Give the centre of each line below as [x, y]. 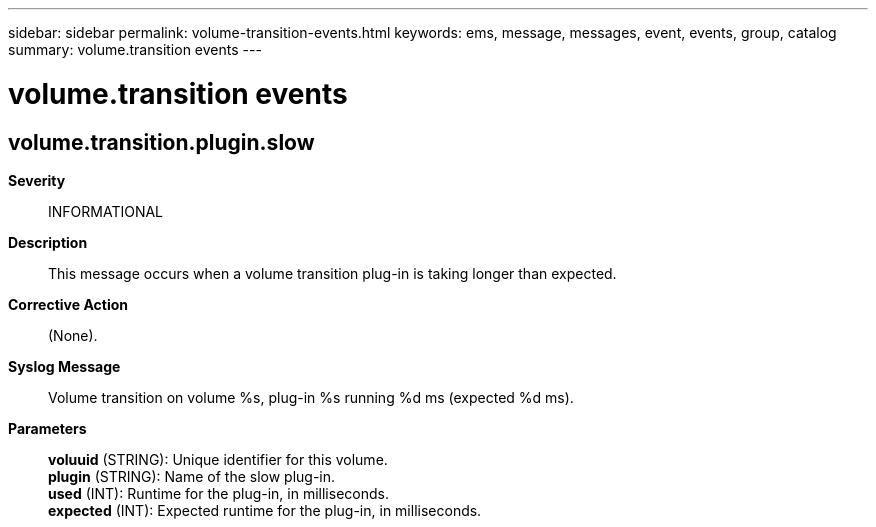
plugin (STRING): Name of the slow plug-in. [192, 476]
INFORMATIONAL [106, 211]
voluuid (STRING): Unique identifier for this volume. [218, 459]
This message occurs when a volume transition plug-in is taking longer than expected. [332, 273]
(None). [73, 335]
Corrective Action [68, 304]
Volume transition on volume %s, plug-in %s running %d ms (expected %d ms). [311, 397]
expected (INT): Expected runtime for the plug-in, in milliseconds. [265, 510]
